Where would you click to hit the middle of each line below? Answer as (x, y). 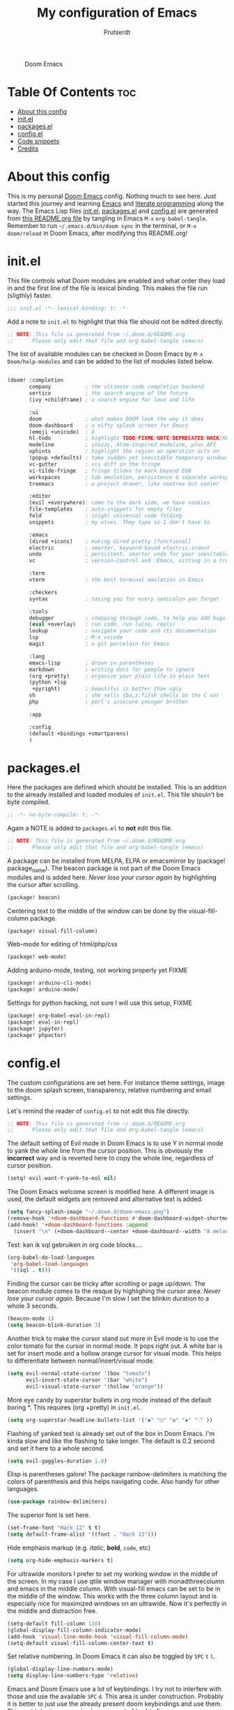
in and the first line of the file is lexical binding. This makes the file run (107, 288)
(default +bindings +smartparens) (79, 734)
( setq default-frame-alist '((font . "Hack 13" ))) (82, 1535)
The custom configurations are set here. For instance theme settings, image (116, 1082)
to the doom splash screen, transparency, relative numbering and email (109, 1090)
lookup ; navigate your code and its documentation (123, 631)
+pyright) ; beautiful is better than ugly (107, 689)
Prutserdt (117, 32)
